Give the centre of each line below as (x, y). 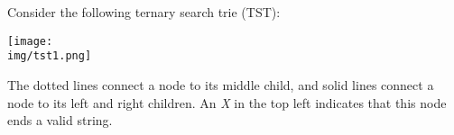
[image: (30, 41)
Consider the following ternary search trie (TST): (144, 12)
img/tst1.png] (50, 56)
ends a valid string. (60, 120)
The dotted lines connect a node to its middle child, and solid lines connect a (221, 84)
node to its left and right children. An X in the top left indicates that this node (227, 102)
